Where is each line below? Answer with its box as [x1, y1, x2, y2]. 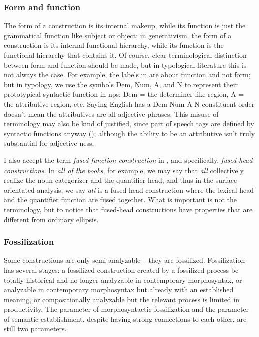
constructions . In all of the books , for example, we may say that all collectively [4, 164, 244, 175]
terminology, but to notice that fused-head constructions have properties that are [4, 204, 253, 214]
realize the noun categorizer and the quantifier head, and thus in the [4, 175, 214, 185]
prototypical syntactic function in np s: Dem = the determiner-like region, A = [4, 89, 244, 99]
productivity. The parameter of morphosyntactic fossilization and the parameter [4, 304, 249, 314]
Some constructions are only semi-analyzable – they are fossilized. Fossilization [4, 255, 245, 265]
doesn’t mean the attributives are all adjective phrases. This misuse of [4, 108, 219, 119]
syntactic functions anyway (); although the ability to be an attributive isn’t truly [4, 128, 255, 138]
